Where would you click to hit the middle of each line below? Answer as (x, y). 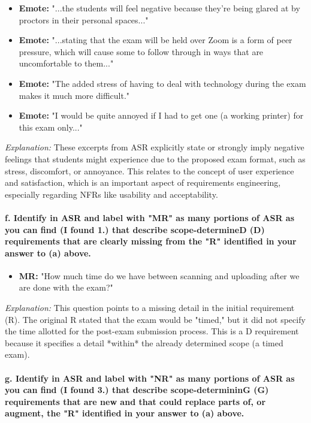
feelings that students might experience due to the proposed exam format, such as (155, 158)
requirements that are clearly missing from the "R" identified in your (151, 241)
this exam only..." (51, 127)
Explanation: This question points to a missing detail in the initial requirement (150, 308)
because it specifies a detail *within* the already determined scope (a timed (144, 342)
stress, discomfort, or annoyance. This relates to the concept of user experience (150, 170)
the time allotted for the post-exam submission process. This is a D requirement (152, 331)
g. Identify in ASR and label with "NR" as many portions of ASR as (150, 378)
